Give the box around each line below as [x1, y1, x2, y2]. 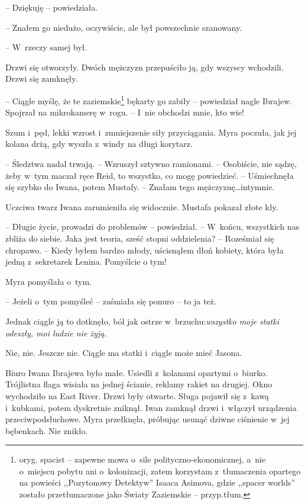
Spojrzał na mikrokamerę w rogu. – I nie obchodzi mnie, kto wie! [5, 106, 244, 118]
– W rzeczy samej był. [5, 41, 87, 53]
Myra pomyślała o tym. [5, 275, 92, 287]
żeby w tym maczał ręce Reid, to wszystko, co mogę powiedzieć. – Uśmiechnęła [5, 169, 294, 181]
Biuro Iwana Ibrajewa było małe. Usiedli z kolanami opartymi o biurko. [5, 366, 268, 378]
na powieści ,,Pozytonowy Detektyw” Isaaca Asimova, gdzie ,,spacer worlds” [19, 476, 296, 489]
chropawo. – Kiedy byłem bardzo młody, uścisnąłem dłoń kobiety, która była [5, 243, 284, 256]
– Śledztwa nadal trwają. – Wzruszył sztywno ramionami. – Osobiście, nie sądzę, [5, 158, 297, 169]
